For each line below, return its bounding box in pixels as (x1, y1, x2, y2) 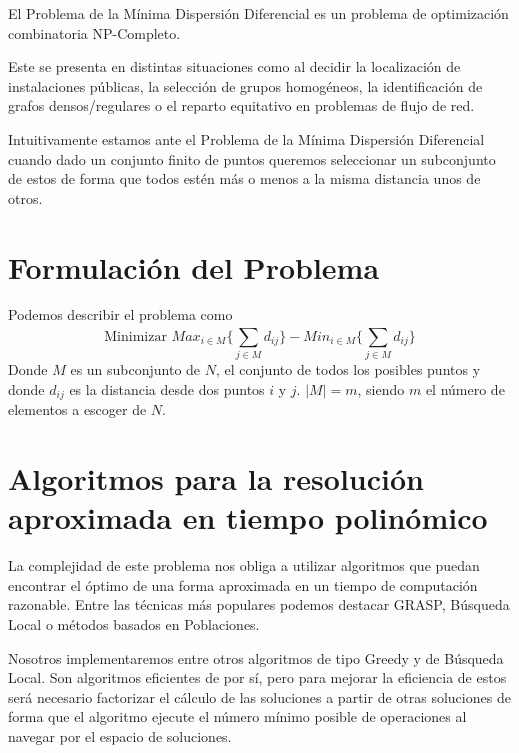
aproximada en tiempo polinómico (8, 497, 488, 538)
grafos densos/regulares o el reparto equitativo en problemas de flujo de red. (8, 95, 475, 116)
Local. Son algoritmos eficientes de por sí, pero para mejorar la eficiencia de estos (8, 667, 507, 688)
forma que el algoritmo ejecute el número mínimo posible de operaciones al (8, 706, 467, 727)
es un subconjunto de (70, 359, 201, 380)
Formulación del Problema (8, 246, 380, 287)
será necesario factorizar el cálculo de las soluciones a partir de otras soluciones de (8, 686, 511, 707)
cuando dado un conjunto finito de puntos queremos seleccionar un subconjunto (8, 148, 496, 169)
